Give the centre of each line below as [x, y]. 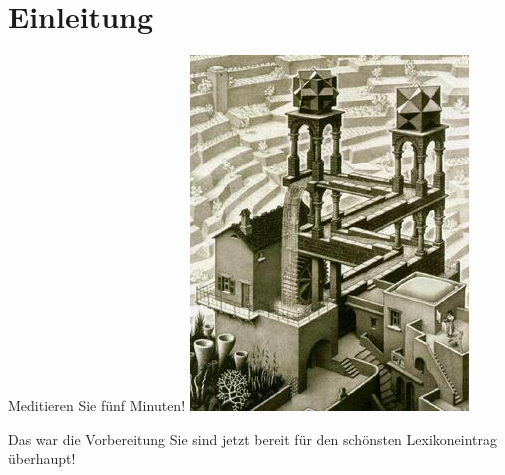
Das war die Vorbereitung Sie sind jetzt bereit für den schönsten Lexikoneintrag [253, 438]
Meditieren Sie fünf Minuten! [97, 405]
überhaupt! [42, 458]
